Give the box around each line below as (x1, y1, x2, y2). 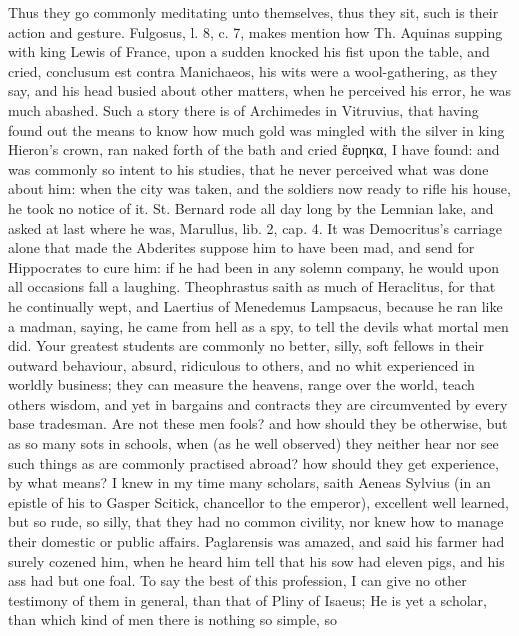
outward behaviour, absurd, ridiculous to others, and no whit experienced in (8, 354, 475, 375)
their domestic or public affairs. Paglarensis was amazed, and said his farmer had (8, 531, 505, 552)
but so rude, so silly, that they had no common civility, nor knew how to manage (8, 511, 504, 532)
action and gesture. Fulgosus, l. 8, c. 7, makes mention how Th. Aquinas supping (8, 21, 503, 42)
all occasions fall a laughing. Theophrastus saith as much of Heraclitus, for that (8, 276, 496, 297)
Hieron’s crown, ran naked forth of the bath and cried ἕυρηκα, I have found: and (8, 139, 500, 160)
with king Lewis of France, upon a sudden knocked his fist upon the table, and (8, 41, 490, 62)
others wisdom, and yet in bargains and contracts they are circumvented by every (8, 393, 508, 414)
